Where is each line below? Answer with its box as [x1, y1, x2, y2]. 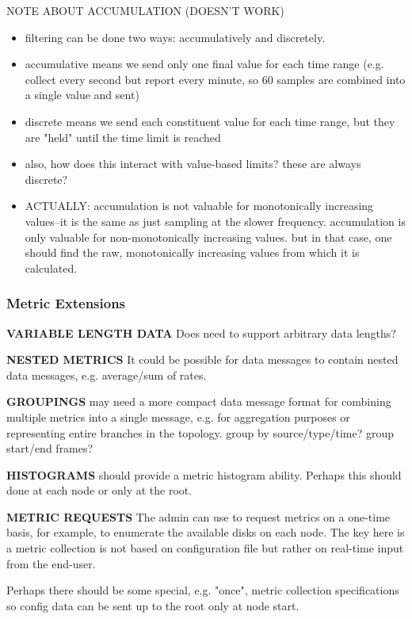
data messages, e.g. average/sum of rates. [6, 366, 207, 383]
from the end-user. [6, 555, 96, 571]
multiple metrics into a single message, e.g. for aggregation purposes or [6, 408, 350, 425]
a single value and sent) [25, 86, 139, 103]
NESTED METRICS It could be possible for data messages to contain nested [6, 351, 399, 368]
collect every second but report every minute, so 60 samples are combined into [25, 71, 406, 87]
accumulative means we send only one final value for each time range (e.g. [25, 55, 384, 72]
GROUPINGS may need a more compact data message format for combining [6, 393, 391, 410]
